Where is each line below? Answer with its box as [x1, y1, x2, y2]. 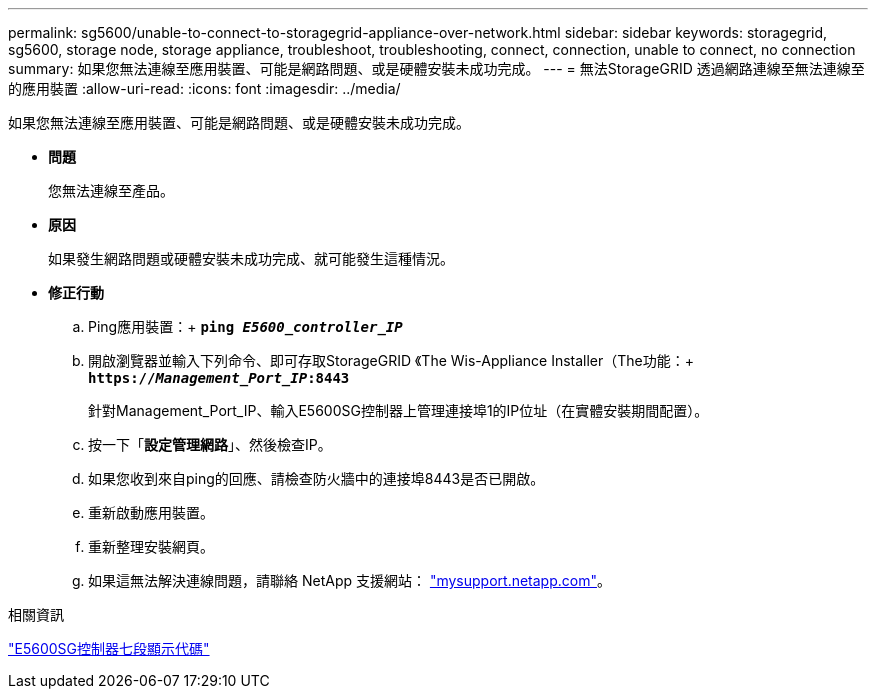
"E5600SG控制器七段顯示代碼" [8, 640, 210, 657]
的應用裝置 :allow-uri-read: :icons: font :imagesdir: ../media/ [8, 80, 401, 97]
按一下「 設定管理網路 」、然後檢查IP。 [88, 436, 332, 453]
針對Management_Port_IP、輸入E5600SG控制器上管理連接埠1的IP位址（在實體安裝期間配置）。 [88, 402, 709, 419]
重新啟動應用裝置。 [88, 504, 214, 521]
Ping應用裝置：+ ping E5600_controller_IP [88, 318, 403, 335]
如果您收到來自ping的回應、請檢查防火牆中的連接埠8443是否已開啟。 [88, 470, 545, 487]
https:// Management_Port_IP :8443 [88, 370, 350, 386]
